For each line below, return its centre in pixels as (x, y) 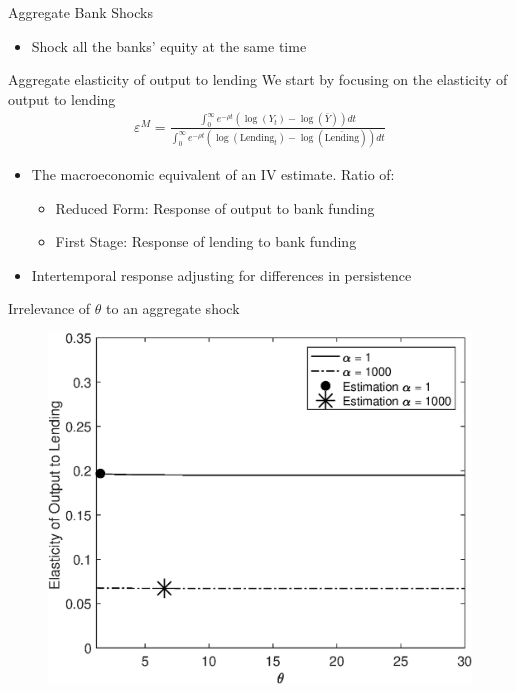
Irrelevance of (49, 308)
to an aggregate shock (173, 308)
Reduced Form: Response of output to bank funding (215, 207)
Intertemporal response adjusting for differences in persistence (221, 274)
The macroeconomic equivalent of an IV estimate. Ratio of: (213, 174)
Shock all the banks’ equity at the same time (169, 45)
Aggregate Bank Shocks (80, 12)
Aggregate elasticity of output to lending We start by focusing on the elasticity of (258, 79)
